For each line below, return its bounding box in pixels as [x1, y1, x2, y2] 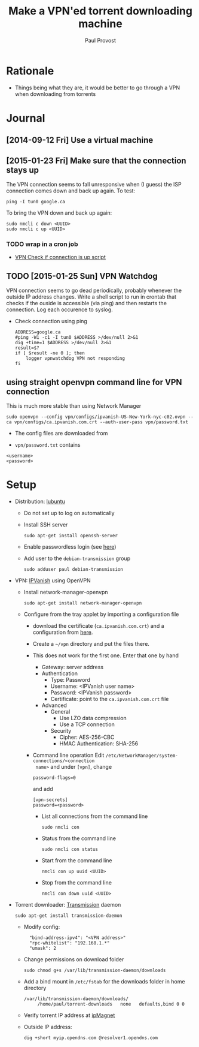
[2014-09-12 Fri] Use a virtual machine [6, 135, 154, 145]
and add [32, 785, 54, 792]
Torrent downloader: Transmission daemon [14, 901, 121, 908]
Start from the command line [41, 856, 112, 864]
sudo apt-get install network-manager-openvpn [23, 600, 142, 606]
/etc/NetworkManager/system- [105, 753, 178, 759]
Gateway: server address [41, 663, 103, 670]
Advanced [41, 702, 68, 709]
